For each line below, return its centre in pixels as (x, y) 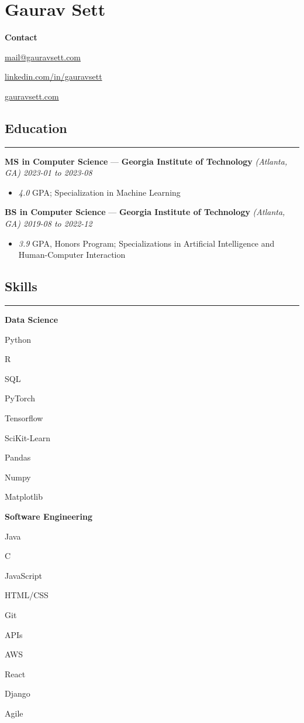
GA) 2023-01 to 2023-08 (49, 173)
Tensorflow (24, 418)
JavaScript (24, 575)
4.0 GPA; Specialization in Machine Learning (99, 192)
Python (18, 339)
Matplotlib (24, 497)
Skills (21, 286)
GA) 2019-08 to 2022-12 (49, 224)
